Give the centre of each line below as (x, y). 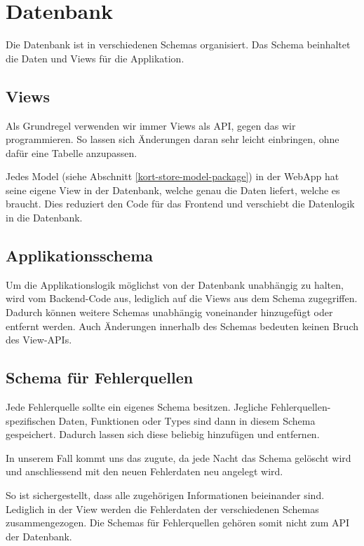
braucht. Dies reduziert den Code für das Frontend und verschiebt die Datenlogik (180, 204)
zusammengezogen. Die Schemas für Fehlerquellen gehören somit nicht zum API (178, 523)
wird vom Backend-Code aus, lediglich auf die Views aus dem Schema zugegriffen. (182, 298)
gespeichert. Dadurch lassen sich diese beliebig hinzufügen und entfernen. (163, 434)
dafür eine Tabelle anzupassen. (72, 152)
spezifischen (31, 420)
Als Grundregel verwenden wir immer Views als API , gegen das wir (151, 125)
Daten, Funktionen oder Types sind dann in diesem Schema (187, 420)
